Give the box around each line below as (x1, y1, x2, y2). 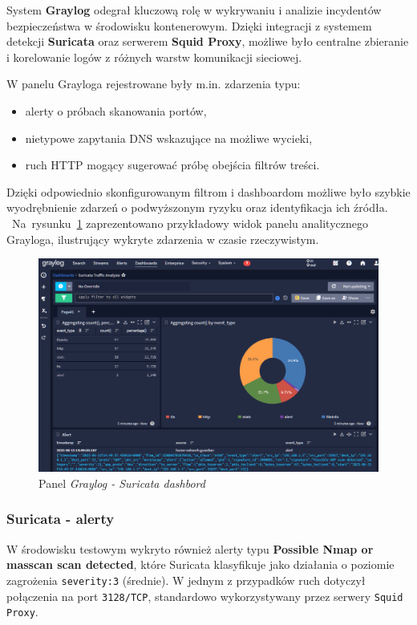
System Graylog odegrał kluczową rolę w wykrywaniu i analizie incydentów (6, 2, 382, 18)
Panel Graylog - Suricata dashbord (38, 474, 205, 491)
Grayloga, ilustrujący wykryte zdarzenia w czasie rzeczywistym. (6, 230, 319, 247)
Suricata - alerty (6, 509, 115, 529)
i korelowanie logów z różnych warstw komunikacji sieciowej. (6, 48, 302, 65)
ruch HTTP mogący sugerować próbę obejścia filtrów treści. (25, 156, 320, 173)
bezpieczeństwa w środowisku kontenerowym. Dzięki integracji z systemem (6, 17, 372, 34)
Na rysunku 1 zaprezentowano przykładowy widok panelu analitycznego (11, 214, 368, 231)
